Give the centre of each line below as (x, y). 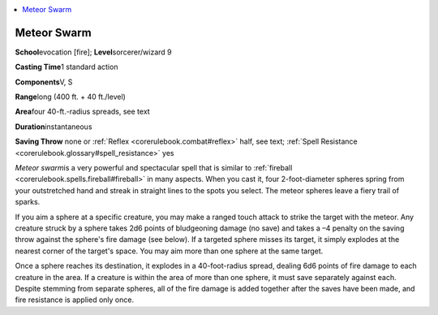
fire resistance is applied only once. (74, 300)
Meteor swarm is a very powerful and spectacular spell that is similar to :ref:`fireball (154, 168)
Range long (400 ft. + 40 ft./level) (70, 97)
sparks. (28, 202)
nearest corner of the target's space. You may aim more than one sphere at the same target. (169, 251)
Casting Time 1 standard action (67, 67)
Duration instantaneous (54, 127)
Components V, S (44, 82)
